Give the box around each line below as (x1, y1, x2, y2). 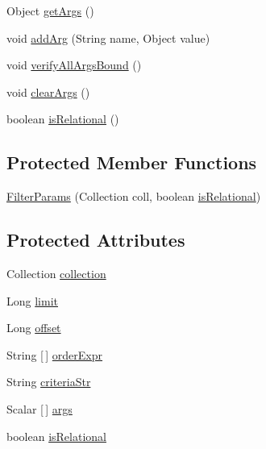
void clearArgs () (6, 83, 90, 100)
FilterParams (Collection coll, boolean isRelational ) (6, 188, 261, 205)
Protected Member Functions (6, 150, 257, 175)
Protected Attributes (6, 227, 185, 252)
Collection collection (6, 264, 106, 281)
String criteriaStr (6, 373, 91, 390)
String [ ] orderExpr (6, 346, 103, 363)
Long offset (6, 319, 61, 336)
